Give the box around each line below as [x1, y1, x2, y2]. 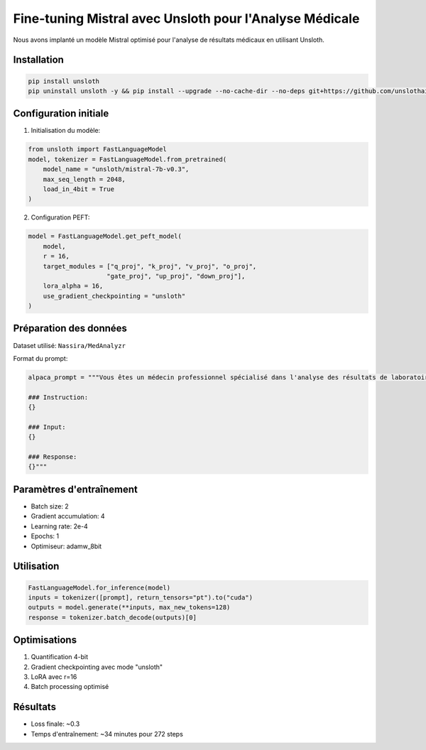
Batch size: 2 [31, 501, 69, 511]
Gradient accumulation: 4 [31, 512, 106, 521]
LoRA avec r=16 [31, 672, 77, 681]
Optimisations [13, 634, 77, 646]
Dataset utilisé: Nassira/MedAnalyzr [13, 341, 126, 349]
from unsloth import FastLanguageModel [28, 146, 167, 153]
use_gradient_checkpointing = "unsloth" [43, 292, 186, 300]
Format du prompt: [13, 354, 68, 362]
